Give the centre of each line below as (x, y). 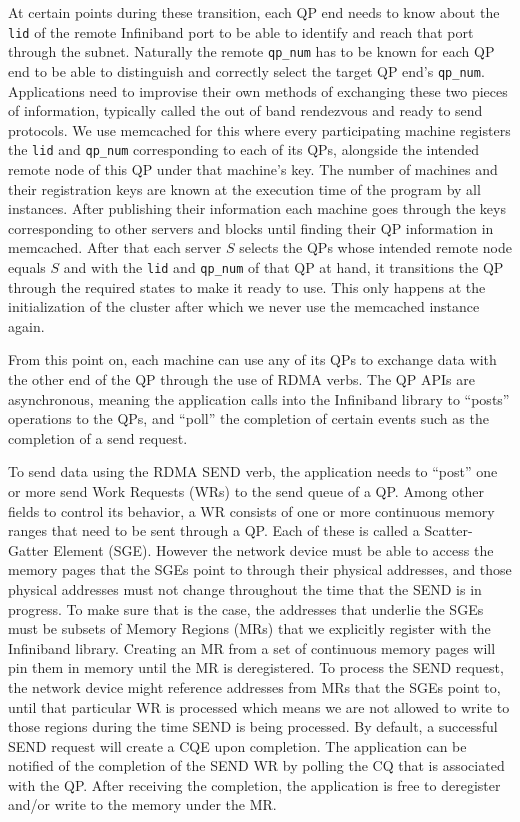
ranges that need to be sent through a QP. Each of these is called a (214, 530)
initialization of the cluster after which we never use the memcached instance (244, 306)
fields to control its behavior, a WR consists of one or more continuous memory (251, 510)
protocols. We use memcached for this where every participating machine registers (259, 129)
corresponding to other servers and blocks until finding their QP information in (251, 227)
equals (27, 266)
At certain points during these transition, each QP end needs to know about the (254, 12)
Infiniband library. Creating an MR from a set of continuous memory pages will (252, 647)
